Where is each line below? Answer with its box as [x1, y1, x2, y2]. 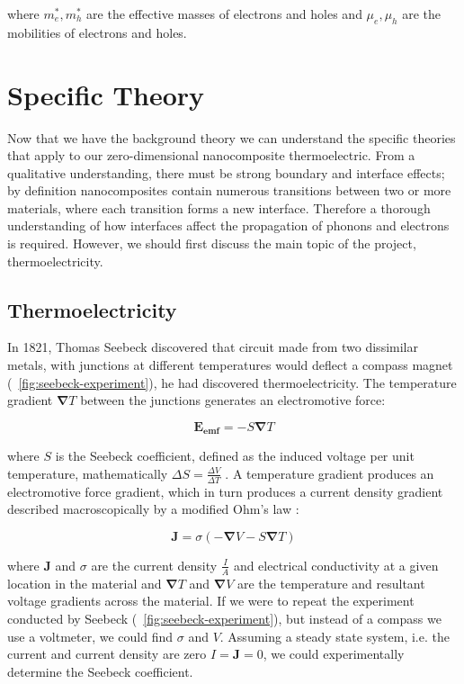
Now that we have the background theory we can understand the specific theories [7, 128, 456, 147]
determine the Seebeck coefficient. [7, 661, 193, 680]
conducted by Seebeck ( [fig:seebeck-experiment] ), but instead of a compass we [7, 608, 442, 627]
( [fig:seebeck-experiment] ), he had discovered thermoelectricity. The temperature [7, 373, 457, 391]
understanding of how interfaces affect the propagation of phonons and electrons [7, 216, 450, 235]
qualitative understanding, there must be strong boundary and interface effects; [7, 163, 445, 182]
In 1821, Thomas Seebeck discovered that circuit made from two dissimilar [7, 337, 418, 356]
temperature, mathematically [7, 463, 168, 482]
